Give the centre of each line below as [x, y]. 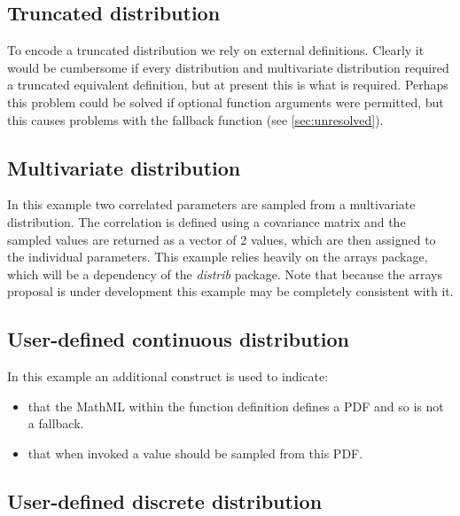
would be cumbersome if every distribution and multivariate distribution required [228, 67]
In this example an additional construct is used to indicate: [168, 376]
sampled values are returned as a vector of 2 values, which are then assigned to [222, 239]
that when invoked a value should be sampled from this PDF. [195, 453]
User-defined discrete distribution [165, 500]
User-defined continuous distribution [179, 339]
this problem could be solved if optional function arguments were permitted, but [226, 102]
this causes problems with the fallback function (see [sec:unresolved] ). [195, 119]
